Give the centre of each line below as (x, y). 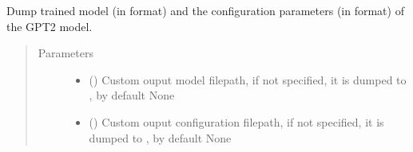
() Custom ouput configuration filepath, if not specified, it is (236, 121)
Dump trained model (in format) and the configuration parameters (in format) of (205, 10)
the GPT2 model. (50, 26)
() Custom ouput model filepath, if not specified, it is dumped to (248, 79)
